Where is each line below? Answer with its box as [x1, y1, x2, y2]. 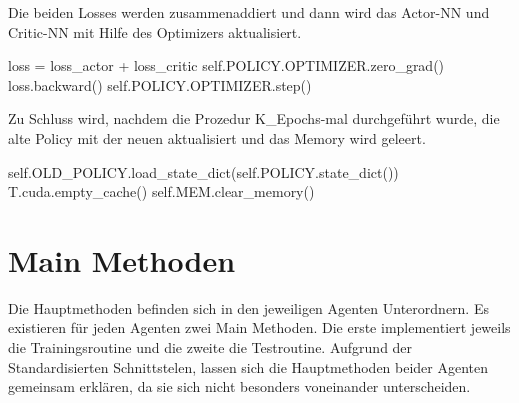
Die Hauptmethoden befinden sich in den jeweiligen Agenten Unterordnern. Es [8, 297, 489, 318]
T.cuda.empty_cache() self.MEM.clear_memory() [8, 181, 315, 202]
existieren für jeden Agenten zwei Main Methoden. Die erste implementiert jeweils [8, 317, 511, 338]
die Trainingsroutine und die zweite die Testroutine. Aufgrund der [8, 337, 413, 358]
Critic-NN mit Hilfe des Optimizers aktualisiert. [8, 21, 302, 42]
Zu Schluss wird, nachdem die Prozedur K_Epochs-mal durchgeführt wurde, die [8, 108, 500, 129]
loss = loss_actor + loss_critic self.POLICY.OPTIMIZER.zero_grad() [8, 55, 445, 76]
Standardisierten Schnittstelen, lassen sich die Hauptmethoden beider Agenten [8, 356, 489, 377]
